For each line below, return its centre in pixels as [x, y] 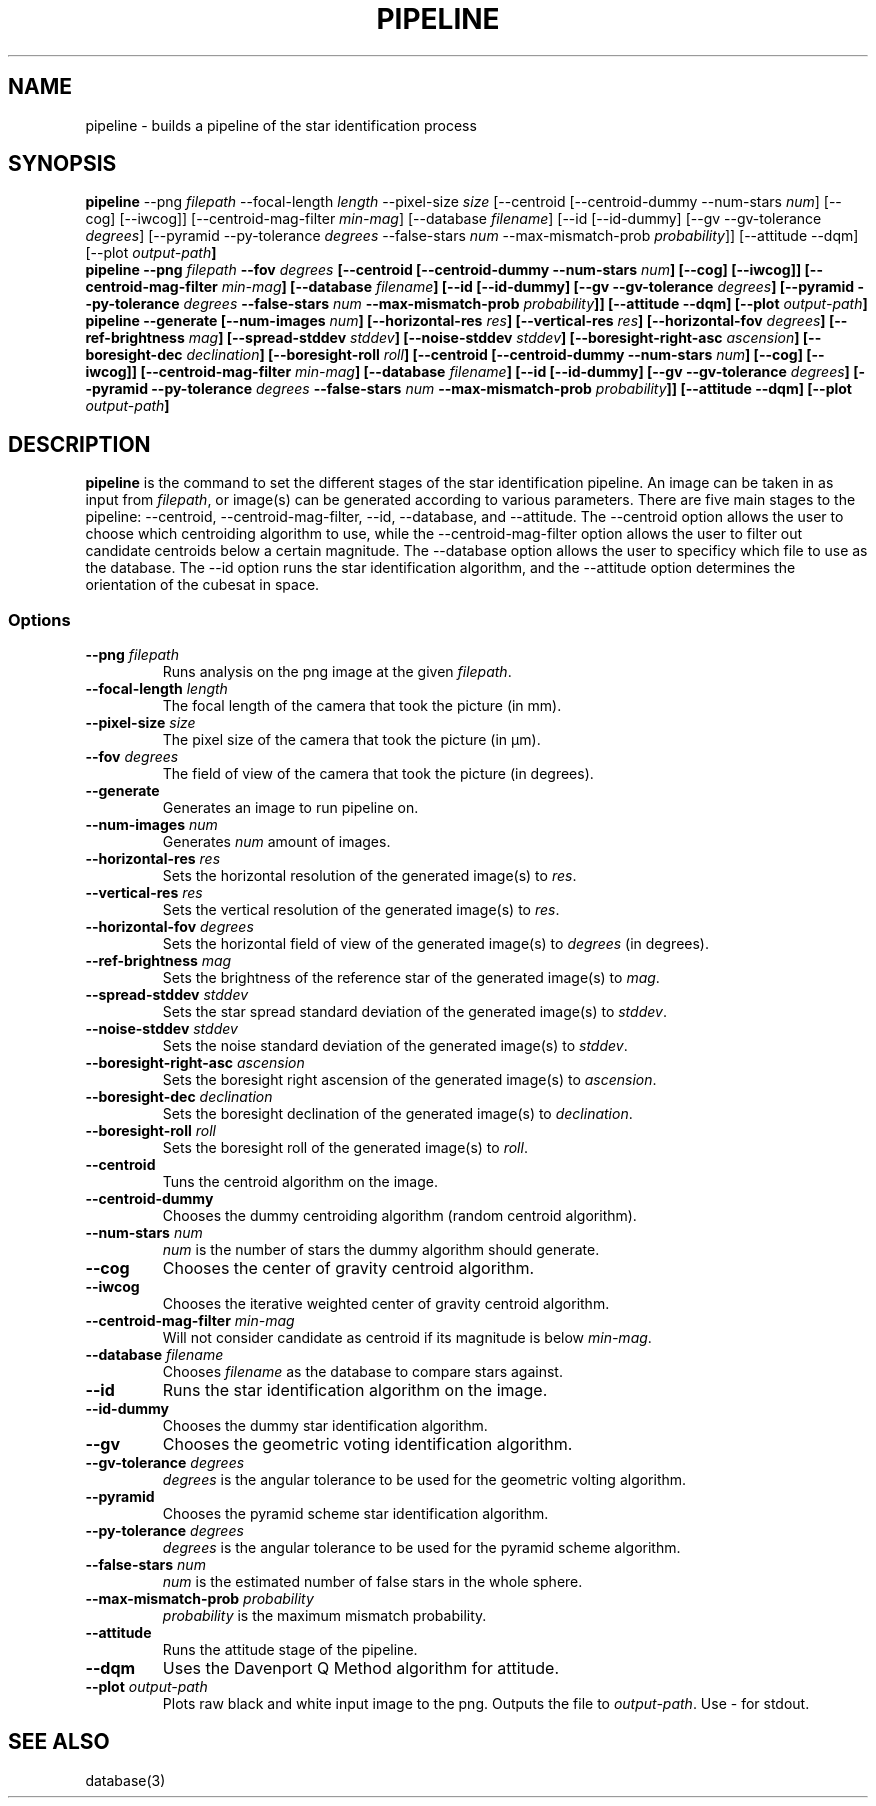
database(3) [125, 1780]
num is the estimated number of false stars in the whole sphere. [372, 1582]
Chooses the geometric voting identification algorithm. [367, 1444]
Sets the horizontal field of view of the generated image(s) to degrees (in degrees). [436, 944]
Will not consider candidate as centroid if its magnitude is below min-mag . [407, 1338]
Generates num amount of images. [276, 842]
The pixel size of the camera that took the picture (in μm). [351, 740]
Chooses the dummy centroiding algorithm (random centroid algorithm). [399, 1216]
